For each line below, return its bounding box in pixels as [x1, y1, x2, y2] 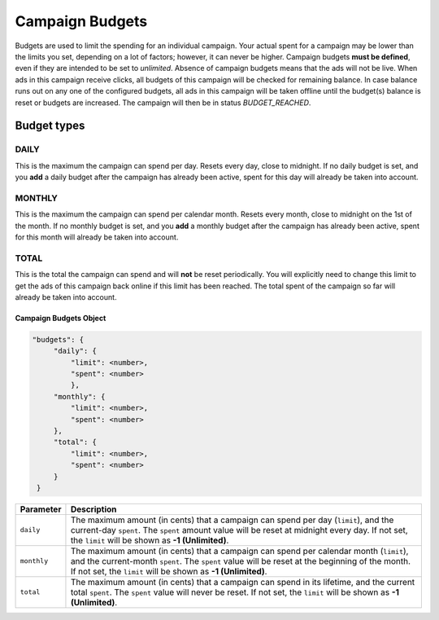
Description [70, 503, 117, 515]
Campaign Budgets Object [15, 313, 106, 323]
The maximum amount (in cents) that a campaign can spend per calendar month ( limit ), [70, 545, 409, 556]
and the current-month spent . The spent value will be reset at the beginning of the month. [70, 555, 411, 566]
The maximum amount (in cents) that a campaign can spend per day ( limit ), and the [70, 514, 394, 525]
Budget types [15, 119, 85, 133]
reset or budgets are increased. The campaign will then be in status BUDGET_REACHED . [15, 98, 311, 108]
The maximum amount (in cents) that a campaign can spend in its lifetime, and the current [70, 576, 415, 587]
